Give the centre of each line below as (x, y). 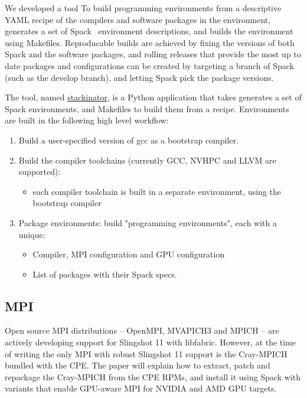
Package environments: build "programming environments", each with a (148, 222)
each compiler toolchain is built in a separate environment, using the (157, 191)
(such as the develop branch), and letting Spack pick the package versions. (139, 77)
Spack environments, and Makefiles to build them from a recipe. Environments (147, 108)
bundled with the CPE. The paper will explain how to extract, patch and (138, 365)
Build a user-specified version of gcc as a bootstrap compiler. (128, 140)
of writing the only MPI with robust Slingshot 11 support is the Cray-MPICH (146, 353)
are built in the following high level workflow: (87, 120)
